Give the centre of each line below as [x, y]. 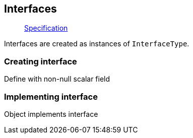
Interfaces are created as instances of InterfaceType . [97, 44]
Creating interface [41, 61]
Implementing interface [51, 96]
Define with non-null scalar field [57, 79]
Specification [46, 28]
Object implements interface [51, 114]
